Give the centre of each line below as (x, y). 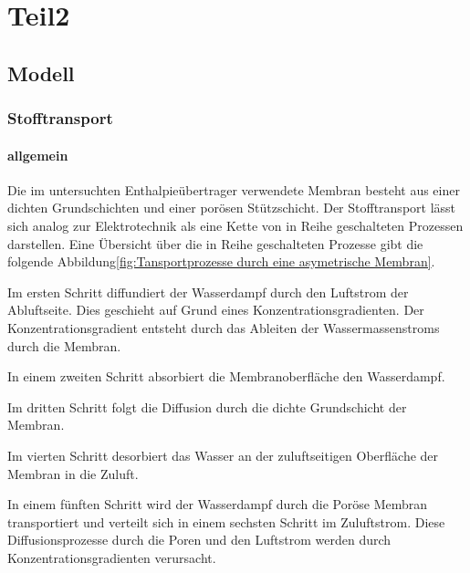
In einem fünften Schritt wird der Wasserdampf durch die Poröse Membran (218, 504)
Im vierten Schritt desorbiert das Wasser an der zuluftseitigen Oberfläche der (223, 455)
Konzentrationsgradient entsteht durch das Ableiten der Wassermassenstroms (224, 327)
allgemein (38, 155)
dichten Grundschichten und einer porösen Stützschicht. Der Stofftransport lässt (232, 208)
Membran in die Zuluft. (73, 473)
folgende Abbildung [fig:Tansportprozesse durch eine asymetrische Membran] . (221, 261)
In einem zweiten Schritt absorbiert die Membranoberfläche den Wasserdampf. (226, 376)
